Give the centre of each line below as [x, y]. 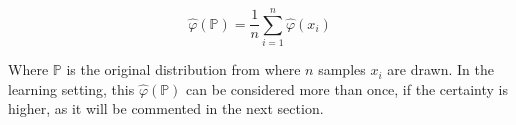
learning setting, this [71, 88]
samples [342, 69]
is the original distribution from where [183, 69]
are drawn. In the [440, 69]
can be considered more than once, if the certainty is [347, 88]
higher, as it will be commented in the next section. [166, 108]
